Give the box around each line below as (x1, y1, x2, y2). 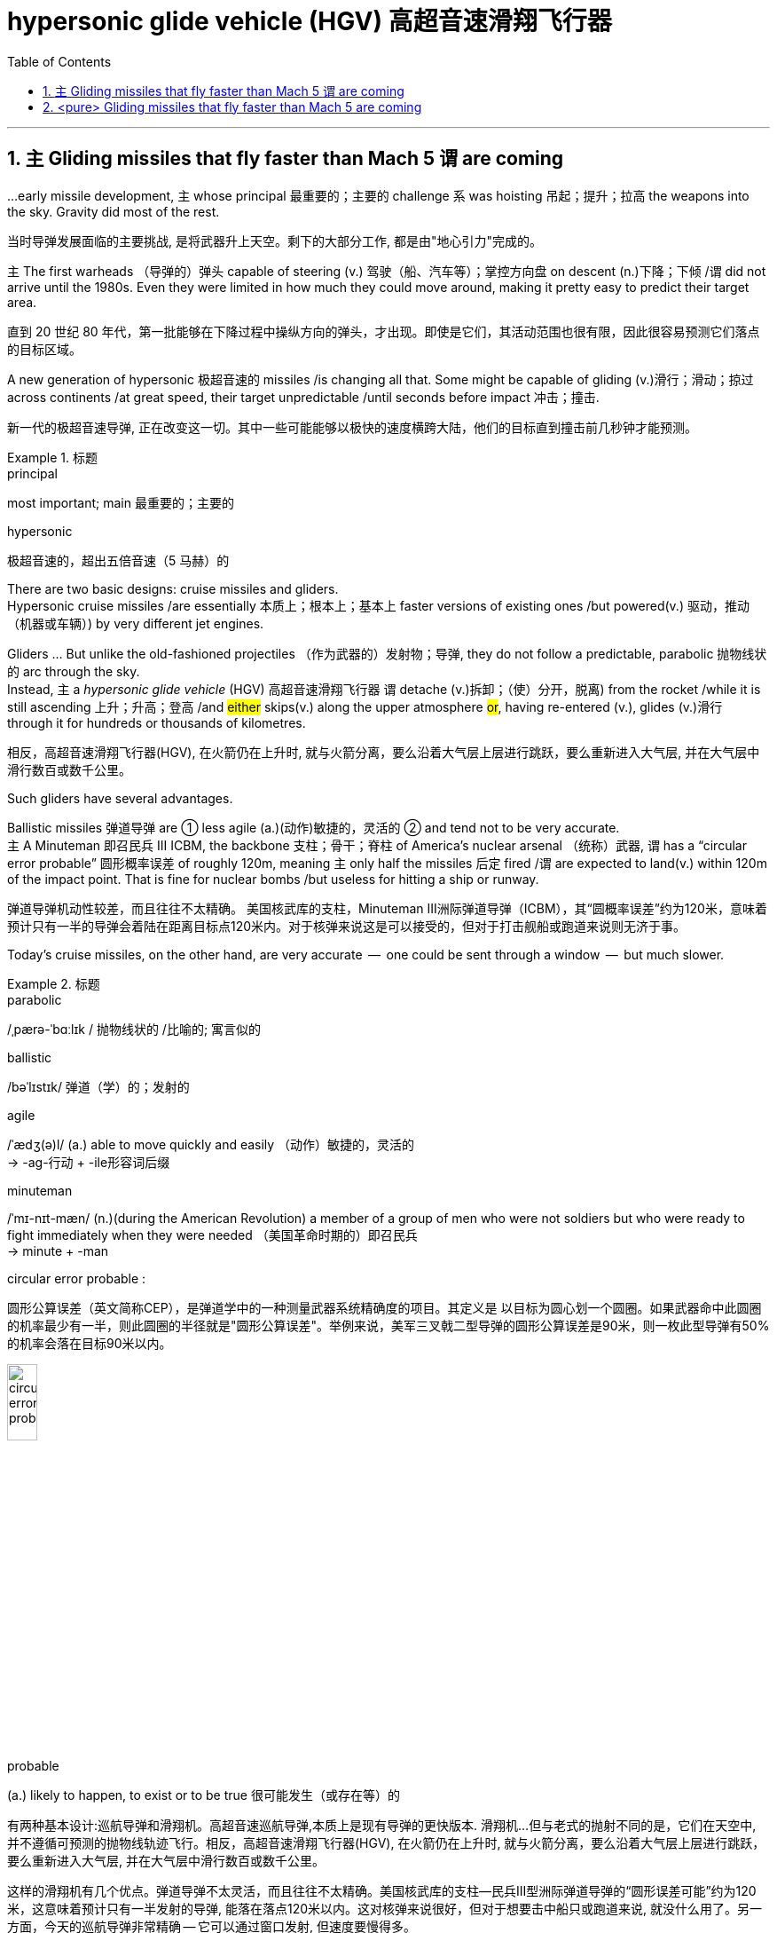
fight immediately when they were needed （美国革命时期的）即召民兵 (7, 1227, 418, 1243)
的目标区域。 (7, 341, 82, 357)
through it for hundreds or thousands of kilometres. (7, 714, 306, 730)
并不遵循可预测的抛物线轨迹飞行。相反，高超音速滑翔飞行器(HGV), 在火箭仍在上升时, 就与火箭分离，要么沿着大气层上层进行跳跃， (7, 1834, 765, 1850)
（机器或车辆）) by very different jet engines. (7, 615, 264, 631)
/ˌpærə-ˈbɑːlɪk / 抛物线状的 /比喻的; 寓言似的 (7, 1021, 262, 1037)
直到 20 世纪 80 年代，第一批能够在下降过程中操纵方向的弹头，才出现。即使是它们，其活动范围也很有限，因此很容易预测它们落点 (7, 323, 760, 339)
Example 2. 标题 (7, 975, 100, 991)
